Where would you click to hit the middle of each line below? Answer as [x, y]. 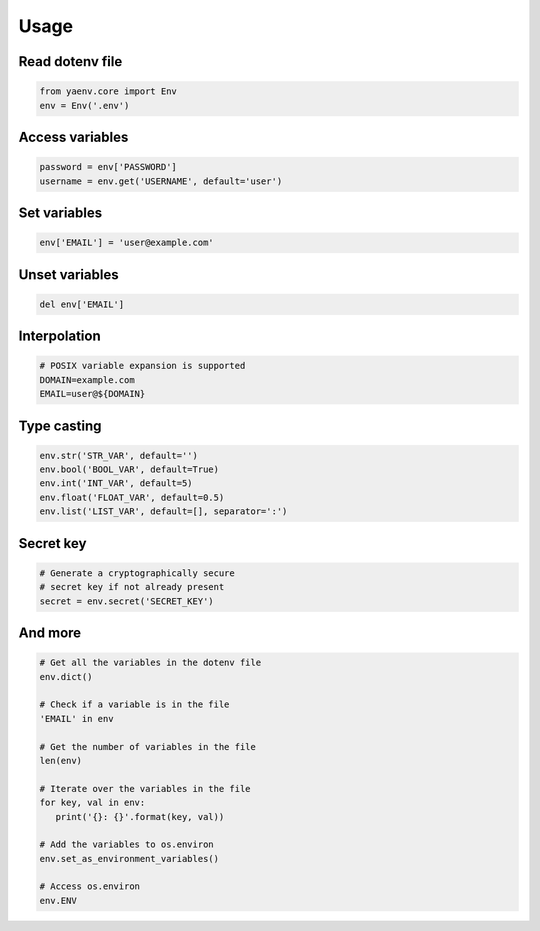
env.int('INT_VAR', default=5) [116, 483]
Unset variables [68, 274]
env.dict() [66, 676]
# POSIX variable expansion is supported [142, 366]
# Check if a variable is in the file [134, 704]
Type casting [60, 425]
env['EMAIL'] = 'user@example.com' [126, 243]
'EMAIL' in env [76, 718]
